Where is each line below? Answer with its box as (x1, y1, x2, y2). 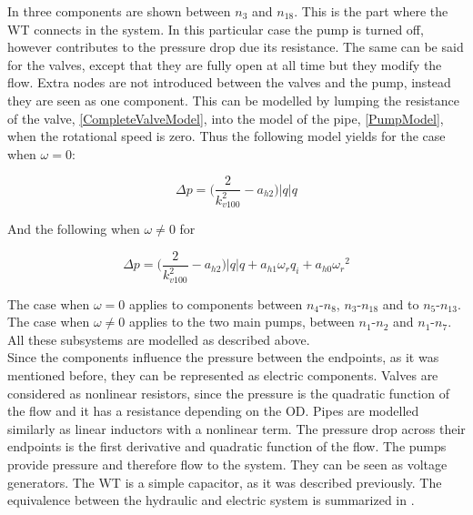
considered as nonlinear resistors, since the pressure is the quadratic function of (7, 383, 449, 402)
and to (382, 294, 419, 313)
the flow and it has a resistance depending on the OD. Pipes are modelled (7, 401, 419, 420)
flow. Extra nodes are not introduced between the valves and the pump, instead (7, 73, 451, 92)
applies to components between (128, 294, 303, 313)
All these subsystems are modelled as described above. (7, 329, 310, 348)
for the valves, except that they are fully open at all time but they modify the (7, 55, 442, 74)
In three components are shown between (7, 2, 231, 20)
